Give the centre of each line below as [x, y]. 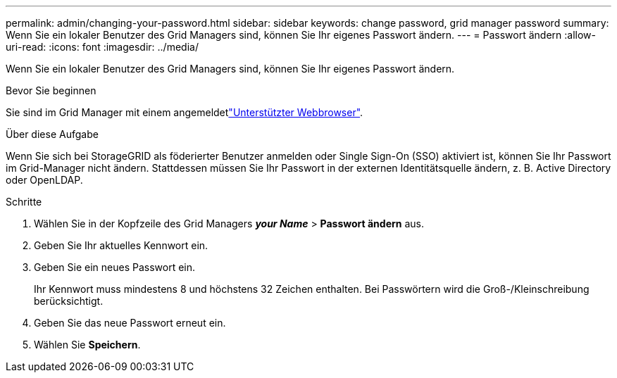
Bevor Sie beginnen [51, 90]
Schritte [24, 202]
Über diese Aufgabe [52, 134]
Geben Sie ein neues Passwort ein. [115, 267]
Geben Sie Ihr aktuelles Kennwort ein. [121, 245]
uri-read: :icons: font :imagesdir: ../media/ [102, 47]
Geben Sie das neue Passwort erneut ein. [130, 323]
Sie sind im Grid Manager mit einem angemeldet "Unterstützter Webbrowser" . [185, 112]
